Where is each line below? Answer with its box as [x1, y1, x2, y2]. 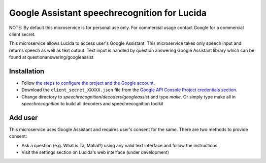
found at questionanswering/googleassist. [9, 54, 95, 60]
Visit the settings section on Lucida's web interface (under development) [21, 149, 169, 155]
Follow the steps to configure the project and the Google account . [21, 80, 155, 86]
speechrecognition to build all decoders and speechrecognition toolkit [21, 101, 164, 107]
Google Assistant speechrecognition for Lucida [9, 7, 207, 18]
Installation [9, 67, 44, 75]
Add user [9, 114, 38, 122]
